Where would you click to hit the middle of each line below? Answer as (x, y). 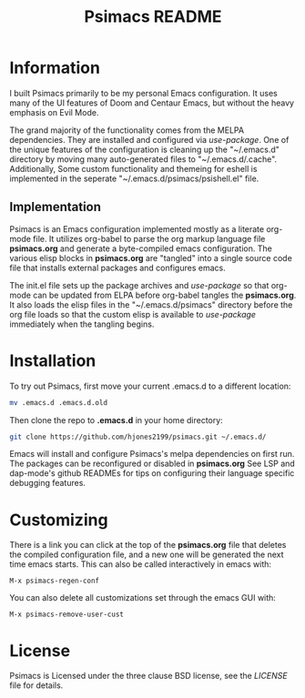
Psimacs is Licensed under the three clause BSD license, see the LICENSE (149, 676)
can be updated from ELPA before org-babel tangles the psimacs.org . (165, 295)
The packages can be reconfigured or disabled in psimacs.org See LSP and (152, 464)
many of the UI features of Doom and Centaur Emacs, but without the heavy (152, 103)
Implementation (56, 207)
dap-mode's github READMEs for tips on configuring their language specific (152, 473)
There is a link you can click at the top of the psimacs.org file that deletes (148, 545)
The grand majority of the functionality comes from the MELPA (127, 130)
